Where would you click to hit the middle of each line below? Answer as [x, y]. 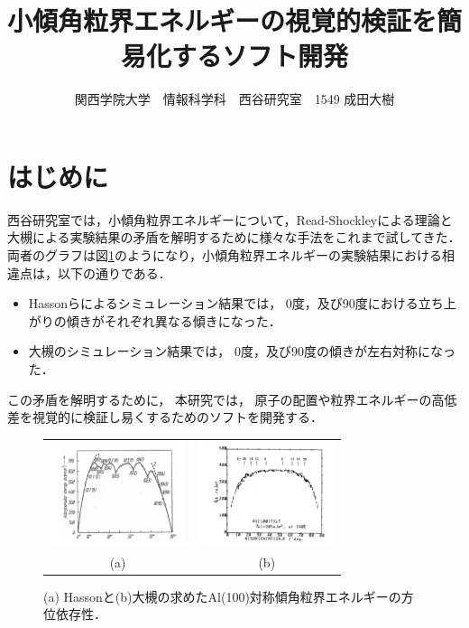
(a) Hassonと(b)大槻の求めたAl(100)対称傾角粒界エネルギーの [222, 596]
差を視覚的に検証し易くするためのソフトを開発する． [165, 417]
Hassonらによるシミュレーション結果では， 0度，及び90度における [223, 303]
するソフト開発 [259, 56]
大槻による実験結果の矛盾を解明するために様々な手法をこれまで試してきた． [234, 237]
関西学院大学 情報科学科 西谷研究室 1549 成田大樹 [234, 99]
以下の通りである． [114, 272]
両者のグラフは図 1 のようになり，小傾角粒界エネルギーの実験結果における [225, 255]
